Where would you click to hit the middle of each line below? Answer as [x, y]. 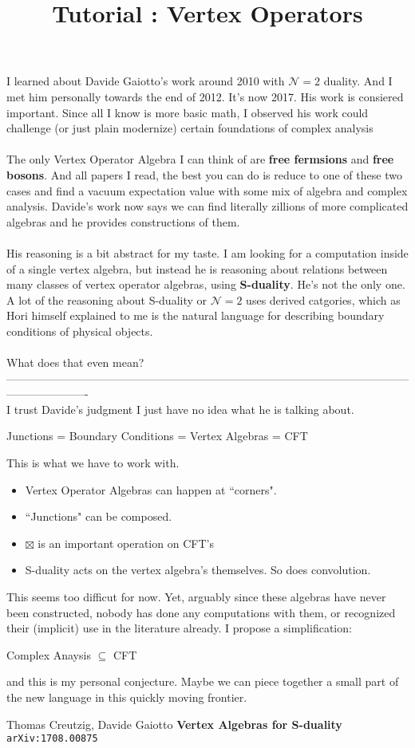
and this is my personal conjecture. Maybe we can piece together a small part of [203, 681]
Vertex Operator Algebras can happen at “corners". [151, 489]
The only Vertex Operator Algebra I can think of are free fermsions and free [200, 159]
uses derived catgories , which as [323, 299]
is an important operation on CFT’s [126, 543]
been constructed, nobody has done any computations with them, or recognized [201, 612]
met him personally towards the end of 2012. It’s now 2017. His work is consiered [205, 96]
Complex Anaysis [49, 654]
